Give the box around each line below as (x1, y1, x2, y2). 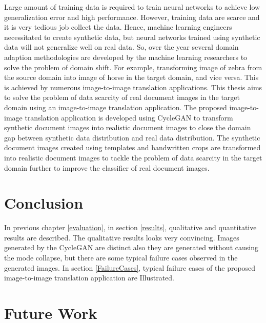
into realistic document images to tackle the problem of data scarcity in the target (4, 152, 262, 163)
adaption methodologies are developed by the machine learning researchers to (4, 51, 248, 62)
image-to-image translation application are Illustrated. (4, 272, 175, 283)
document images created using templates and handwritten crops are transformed (4, 142, 261, 153)
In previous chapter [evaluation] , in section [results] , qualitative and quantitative (4, 222, 257, 233)
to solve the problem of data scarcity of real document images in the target (4, 92, 240, 103)
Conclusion (4, 192, 84, 213)
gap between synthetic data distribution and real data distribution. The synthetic (4, 132, 260, 143)
